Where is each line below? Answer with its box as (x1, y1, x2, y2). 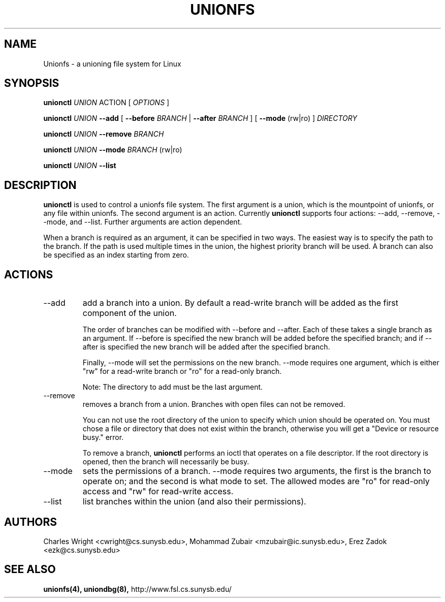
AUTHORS (4, 515, 57, 528)
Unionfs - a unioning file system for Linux (43, 59, 181, 68)
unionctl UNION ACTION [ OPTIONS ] (43, 98, 170, 107)
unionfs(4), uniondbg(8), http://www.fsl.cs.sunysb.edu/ (43, 584, 232, 593)
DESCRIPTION (4, 178, 77, 192)
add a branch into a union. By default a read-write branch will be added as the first (82, 298, 398, 308)
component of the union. (82, 308, 177, 319)
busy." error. (82, 433, 124, 442)
